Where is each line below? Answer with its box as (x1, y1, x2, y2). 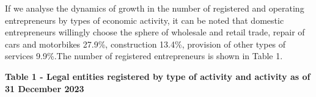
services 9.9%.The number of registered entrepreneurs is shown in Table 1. (5, 49, 283, 62)
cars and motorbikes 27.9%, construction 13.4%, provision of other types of (5, 37, 286, 50)
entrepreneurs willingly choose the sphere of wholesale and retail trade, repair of (5, 26, 305, 38)
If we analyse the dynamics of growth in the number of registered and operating (5, 2, 304, 14)
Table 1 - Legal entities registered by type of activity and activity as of (5, 70, 310, 82)
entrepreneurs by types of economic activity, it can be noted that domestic (5, 13, 284, 26)
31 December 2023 (5, 82, 84, 95)
